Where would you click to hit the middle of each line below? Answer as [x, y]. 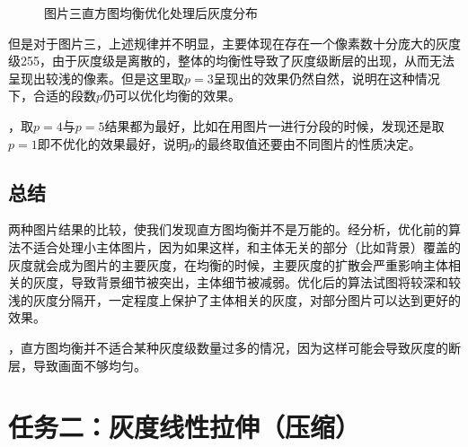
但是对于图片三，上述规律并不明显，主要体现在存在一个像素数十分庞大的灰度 [234, 43]
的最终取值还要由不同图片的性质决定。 [308, 143]
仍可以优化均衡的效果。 [172, 96]
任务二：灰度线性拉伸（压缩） [185, 427]
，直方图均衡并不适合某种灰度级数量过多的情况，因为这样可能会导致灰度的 [228, 347]
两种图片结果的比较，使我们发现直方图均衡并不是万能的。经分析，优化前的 [228, 229]
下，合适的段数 [52, 96]
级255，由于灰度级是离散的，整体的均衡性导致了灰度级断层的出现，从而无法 [231, 61]
